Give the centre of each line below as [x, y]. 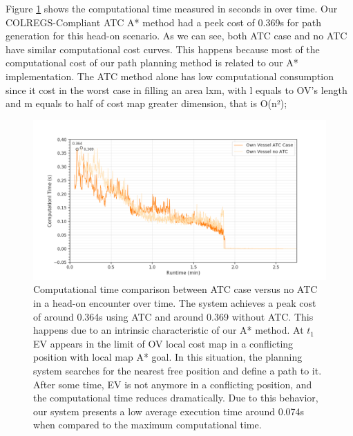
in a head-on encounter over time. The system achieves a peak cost [175, 302]
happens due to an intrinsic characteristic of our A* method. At [169, 330]
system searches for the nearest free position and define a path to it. [178, 370]
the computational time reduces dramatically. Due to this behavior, [176, 398]
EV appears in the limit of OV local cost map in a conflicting [163, 343]
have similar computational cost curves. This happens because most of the [163, 49]
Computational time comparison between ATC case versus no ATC [175, 289]
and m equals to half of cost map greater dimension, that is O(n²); [146, 103]
